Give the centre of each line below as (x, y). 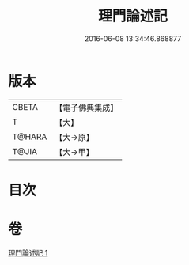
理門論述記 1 (28, 252)
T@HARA (30, 137)
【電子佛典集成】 (87, 108)
